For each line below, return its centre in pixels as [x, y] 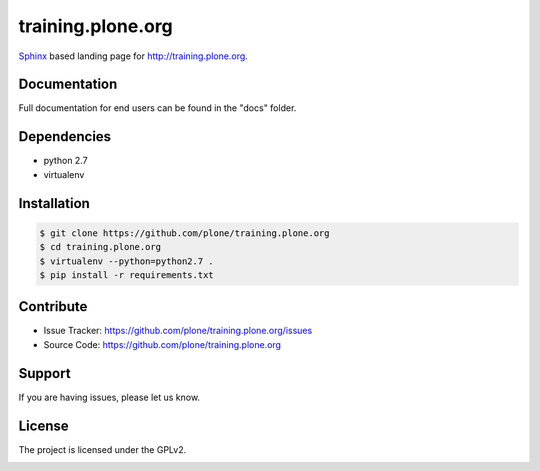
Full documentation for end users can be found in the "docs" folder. [157, 108]
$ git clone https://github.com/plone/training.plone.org [184, 233]
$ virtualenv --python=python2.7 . [126, 261]
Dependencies [65, 136]
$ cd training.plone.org [100, 247]
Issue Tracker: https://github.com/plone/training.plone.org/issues [178, 331]
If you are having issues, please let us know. [109, 397]
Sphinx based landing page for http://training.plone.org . [133, 56]
